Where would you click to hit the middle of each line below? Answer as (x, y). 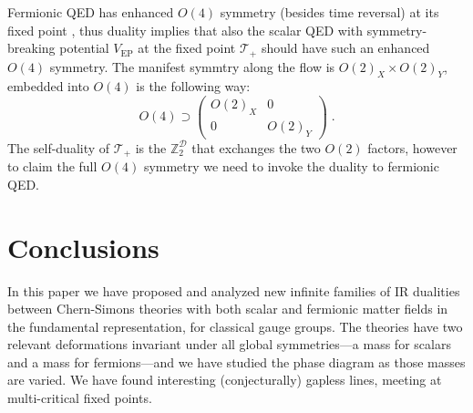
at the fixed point (187, 48)
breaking (31, 48)
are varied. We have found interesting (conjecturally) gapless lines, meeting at (225, 380)
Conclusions (83, 247)
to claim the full (52, 166)
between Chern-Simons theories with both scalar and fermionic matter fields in (228, 309)
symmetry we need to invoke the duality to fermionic (291, 166)
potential (84, 48)
